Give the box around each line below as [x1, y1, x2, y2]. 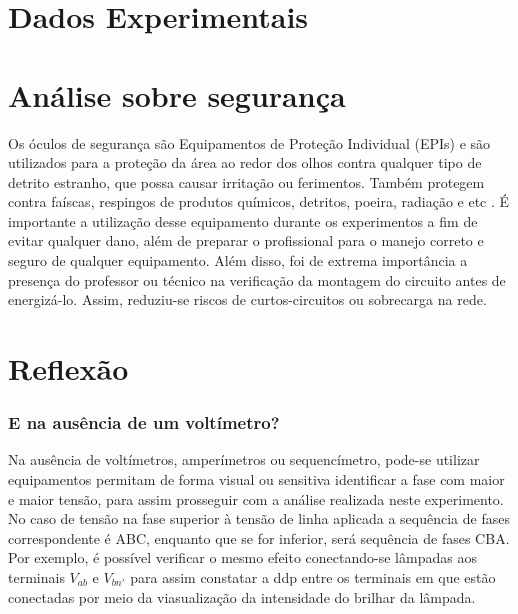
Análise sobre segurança [8, 74, 346, 115]
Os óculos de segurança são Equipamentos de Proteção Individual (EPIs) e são [8, 132, 491, 153]
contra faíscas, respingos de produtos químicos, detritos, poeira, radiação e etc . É [8, 191, 510, 212]
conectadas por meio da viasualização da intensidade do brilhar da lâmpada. [8, 586, 476, 607]
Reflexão [8, 348, 129, 389]
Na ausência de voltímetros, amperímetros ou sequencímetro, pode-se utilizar [8, 449, 480, 470]
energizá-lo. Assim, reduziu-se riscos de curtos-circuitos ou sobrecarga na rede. [8, 289, 487, 310]
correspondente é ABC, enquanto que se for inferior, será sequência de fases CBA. [8, 527, 510, 548]
